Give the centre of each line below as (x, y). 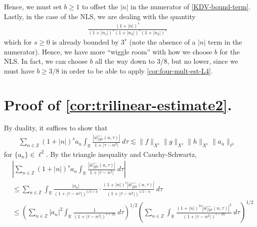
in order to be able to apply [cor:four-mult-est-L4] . (137, 70)
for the (230, 51)
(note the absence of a (162, 41)
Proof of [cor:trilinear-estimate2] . (118, 104)
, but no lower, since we (203, 61)
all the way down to (125, 61)
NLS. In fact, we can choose (46, 61)
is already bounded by (85, 41)
